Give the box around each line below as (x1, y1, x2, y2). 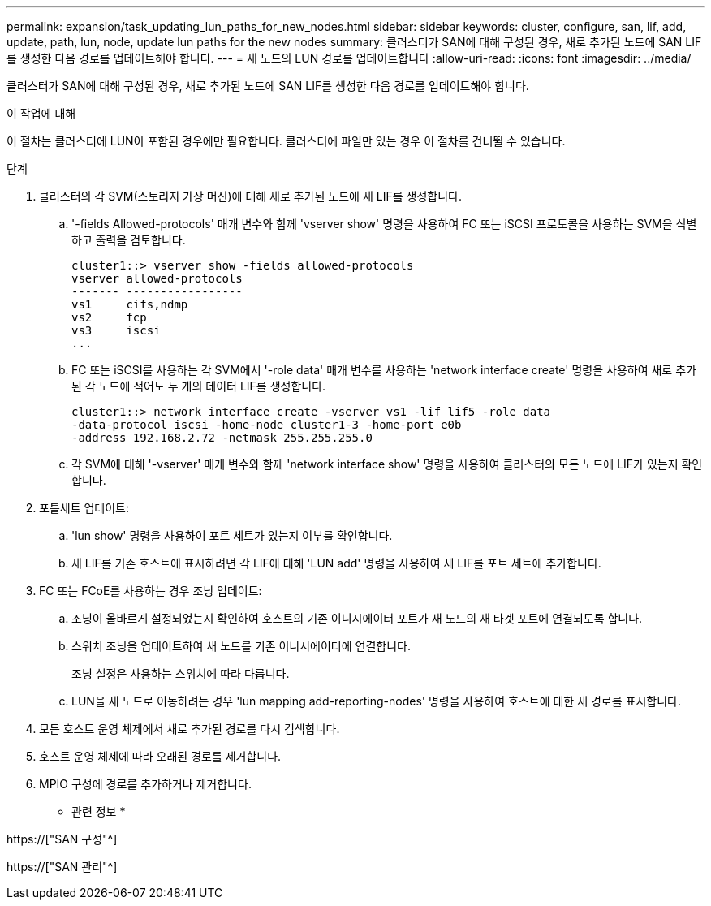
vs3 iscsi (71, 324, 161, 337)
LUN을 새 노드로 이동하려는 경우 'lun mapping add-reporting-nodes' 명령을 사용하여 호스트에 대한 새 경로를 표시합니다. (71, 694, 681, 708)
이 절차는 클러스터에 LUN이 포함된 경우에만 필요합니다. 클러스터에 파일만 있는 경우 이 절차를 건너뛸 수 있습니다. (6, 134, 566, 148)
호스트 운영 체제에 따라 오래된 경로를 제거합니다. (39, 749, 282, 763)
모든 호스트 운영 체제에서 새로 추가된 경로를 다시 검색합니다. (39, 722, 340, 736)
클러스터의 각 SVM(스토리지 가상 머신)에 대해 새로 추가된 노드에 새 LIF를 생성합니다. (39, 189, 462, 203)
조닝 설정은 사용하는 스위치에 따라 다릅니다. (71, 667, 290, 680)
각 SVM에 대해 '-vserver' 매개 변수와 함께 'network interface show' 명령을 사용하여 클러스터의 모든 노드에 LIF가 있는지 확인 (71, 457, 703, 471)
